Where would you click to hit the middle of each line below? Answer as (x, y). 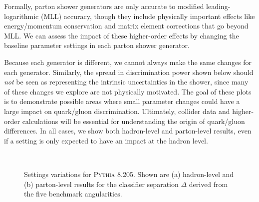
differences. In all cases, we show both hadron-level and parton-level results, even (128, 131)
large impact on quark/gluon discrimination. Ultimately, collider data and (117, 111)
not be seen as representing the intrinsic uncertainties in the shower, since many (126, 82)
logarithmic (21, 16)
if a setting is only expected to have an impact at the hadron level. (106, 140)
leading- (218, 6)
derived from (208, 184)
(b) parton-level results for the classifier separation (101, 184)
